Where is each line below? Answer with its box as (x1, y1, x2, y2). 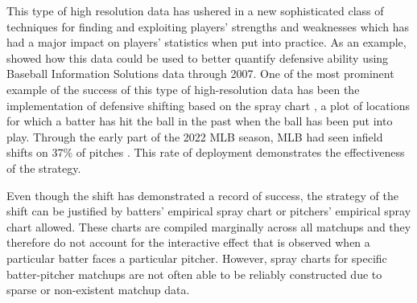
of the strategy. (6, 159, 81, 176)
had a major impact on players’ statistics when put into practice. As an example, (6, 34, 407, 51)
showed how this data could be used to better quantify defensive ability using (6, 49, 389, 66)
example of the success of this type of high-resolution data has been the (6, 80, 360, 97)
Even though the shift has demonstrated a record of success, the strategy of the (6, 186, 398, 203)
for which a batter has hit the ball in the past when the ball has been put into (6, 113, 393, 129)
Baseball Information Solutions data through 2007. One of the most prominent (6, 65, 394, 82)
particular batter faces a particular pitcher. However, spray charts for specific (6, 249, 387, 266)
